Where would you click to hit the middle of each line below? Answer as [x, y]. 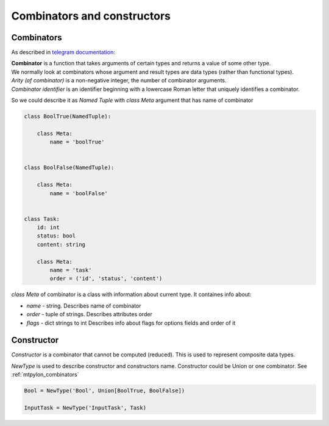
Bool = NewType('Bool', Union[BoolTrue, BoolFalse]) [104, 391]
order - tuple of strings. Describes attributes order [89, 314]
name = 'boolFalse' [79, 193]
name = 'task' [71, 270]
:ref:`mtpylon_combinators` [45, 375]
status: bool [56, 236]
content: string [61, 244]
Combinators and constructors [91, 16]
